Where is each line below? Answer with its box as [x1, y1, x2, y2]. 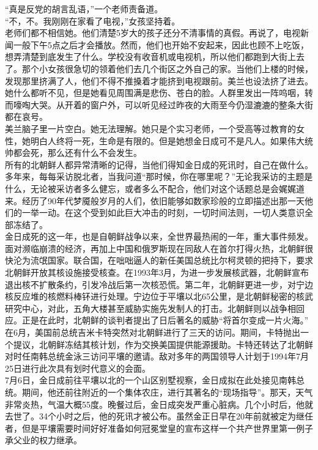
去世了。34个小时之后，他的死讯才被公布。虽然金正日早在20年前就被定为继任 [5, 410, 313, 422]
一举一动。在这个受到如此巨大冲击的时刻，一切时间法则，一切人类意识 [21, 206, 305, 219]
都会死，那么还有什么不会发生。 [13, 146, 142, 159]
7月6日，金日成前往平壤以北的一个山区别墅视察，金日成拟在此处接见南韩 [5, 374, 296, 386]
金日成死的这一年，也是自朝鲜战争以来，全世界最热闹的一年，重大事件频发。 [5, 230, 313, 243]
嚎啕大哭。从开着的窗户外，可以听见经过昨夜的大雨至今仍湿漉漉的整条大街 [13, 98, 313, 111]
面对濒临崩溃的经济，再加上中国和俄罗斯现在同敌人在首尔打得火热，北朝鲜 [5, 242, 305, 254]
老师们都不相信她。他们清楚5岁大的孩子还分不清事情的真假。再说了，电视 [5, 26, 300, 39]
